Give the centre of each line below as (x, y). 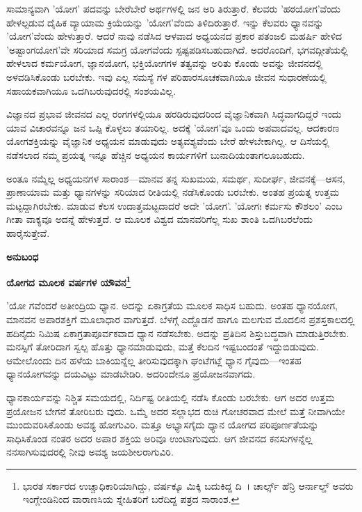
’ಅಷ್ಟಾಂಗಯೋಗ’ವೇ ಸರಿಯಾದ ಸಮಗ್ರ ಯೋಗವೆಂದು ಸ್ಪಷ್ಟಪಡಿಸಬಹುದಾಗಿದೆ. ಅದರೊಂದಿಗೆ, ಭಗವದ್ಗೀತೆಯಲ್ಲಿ (177, 49)
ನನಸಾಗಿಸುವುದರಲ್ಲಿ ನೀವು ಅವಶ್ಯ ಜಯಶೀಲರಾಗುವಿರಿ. (90, 452)
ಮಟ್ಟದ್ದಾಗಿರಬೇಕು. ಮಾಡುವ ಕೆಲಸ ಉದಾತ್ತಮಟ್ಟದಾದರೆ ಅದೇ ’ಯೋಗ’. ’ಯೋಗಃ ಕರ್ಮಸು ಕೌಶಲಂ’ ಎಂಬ (174, 205)
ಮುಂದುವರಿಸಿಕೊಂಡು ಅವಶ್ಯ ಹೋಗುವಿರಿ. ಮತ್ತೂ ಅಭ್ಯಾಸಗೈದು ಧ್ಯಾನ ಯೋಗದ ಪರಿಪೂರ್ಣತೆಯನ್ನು (163, 425)
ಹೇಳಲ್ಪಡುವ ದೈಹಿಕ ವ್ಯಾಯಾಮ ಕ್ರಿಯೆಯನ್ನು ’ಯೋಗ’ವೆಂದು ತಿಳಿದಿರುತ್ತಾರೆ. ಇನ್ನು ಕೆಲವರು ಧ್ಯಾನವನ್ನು (165, 22)
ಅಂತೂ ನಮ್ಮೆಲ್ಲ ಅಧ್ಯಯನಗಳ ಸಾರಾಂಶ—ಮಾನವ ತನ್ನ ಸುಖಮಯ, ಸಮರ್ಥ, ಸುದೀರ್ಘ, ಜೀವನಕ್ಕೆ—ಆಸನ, (176, 178)
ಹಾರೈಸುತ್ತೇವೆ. (28, 232)
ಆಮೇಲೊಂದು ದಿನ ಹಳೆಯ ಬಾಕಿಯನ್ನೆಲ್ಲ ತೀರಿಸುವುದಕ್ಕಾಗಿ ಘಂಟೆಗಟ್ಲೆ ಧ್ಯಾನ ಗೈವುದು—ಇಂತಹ (154, 360)
